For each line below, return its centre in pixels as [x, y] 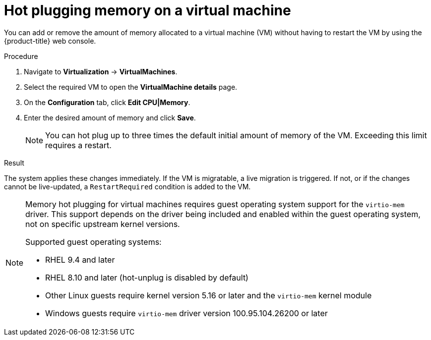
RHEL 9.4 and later [80, 259]
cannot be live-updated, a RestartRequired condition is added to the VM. [127, 186]
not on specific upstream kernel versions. [103, 224]
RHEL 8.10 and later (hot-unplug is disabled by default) [147, 277]
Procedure [21, 56]
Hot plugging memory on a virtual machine [148, 10]
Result [14, 163]
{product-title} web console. [50, 41]
